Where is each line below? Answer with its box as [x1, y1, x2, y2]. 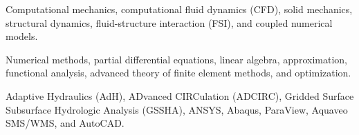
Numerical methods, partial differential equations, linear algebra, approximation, [6, 52, 347, 66]
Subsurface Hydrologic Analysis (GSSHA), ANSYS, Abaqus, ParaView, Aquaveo [6, 102, 348, 116]
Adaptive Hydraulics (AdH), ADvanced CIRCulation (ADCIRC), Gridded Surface [6, 88, 354, 103]
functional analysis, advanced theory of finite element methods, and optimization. [6, 65, 351, 80]
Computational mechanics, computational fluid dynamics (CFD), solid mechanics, [6, 2, 353, 16]
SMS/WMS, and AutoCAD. [6, 116, 125, 130]
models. [6, 29, 38, 43]
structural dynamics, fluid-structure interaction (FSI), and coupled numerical [6, 15, 333, 30]
